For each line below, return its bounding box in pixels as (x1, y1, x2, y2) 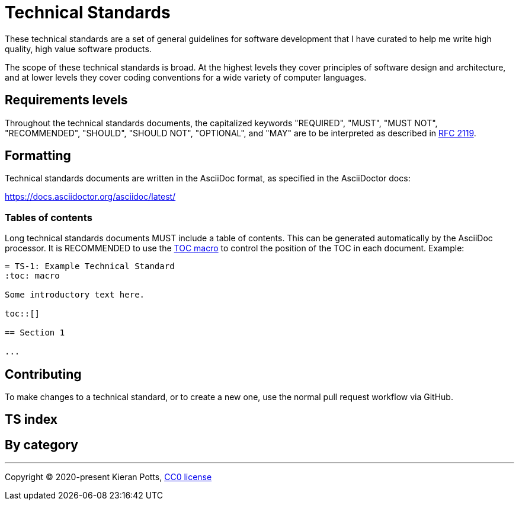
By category (5, 437, 78, 452)
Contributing (5, 366, 82, 382)
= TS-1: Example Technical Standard (5, 261, 175, 271)
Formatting (5, 148, 71, 164)
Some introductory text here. (5, 290, 145, 300)
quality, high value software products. (5, 43, 152, 54)
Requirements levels (5, 92, 128, 108)
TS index (5, 412, 57, 427)
